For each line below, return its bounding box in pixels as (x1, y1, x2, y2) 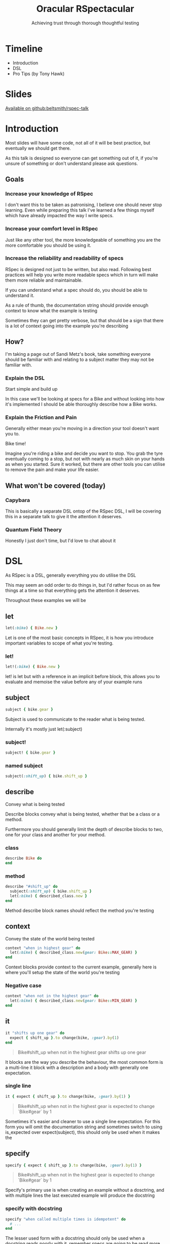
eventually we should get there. (5, 145, 71, 151)
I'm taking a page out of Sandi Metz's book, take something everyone (5, 351, 151, 357)
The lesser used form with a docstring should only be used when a (5, 1235, 145, 1241)
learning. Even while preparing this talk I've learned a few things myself (5, 207, 155, 213)
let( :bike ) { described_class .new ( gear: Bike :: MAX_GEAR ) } (10, 950, 138, 955)
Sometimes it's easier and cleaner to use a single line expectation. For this (5, 1118, 161, 1124)
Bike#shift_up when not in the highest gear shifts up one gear (17, 1049, 146, 1055)
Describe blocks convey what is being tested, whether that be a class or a (5, 811, 160, 817)
